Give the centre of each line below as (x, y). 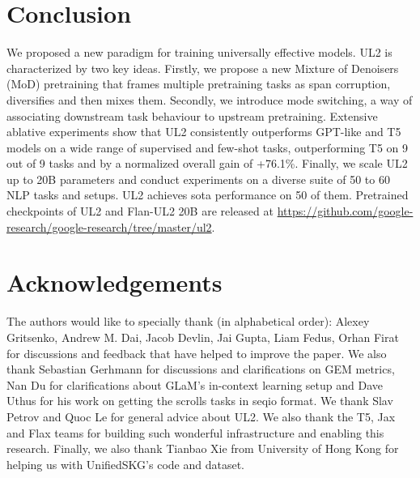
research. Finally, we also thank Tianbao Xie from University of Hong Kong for (203, 448)
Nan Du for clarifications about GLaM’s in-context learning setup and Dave (195, 384)
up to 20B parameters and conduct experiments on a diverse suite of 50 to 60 (198, 179)
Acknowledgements (115, 282)
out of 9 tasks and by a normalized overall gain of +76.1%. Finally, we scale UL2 (207, 163)
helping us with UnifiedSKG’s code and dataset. (125, 464)
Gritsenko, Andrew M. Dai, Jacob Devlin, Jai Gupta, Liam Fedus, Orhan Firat (203, 337)
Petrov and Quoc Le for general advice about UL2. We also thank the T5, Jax (201, 416)
